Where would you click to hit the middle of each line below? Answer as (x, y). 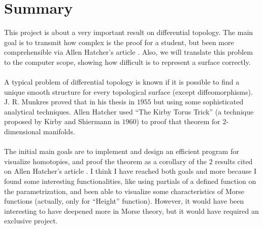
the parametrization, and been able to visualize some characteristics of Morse (124, 191)
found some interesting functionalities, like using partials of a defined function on (130, 181)
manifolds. (59, 131)
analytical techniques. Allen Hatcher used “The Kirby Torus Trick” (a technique (129, 111)
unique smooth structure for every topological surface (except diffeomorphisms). (128, 91)
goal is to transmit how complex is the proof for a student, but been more (119, 42)
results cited (234, 161)
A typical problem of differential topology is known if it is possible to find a (122, 82)
